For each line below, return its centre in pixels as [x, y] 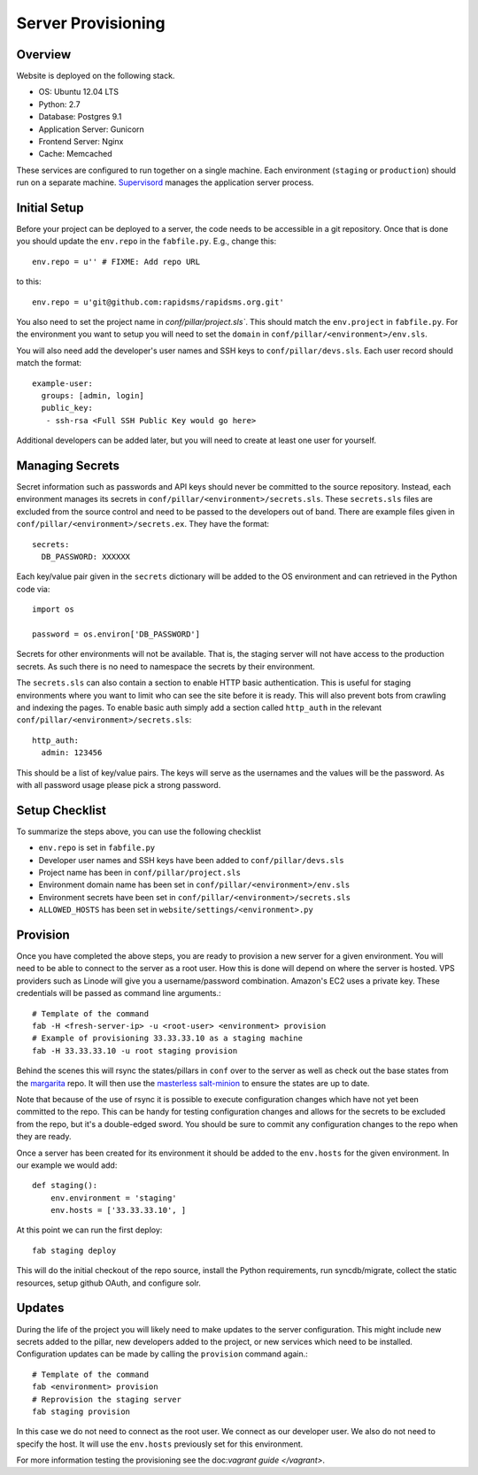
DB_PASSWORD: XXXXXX [86, 557]
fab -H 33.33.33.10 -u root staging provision [135, 1050]
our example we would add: [67, 1165]
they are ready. [44, 1137]
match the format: [49, 363]
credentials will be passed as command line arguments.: [119, 993]
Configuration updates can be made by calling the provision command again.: [162, 1354]
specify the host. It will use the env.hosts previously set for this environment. [160, 1444]
